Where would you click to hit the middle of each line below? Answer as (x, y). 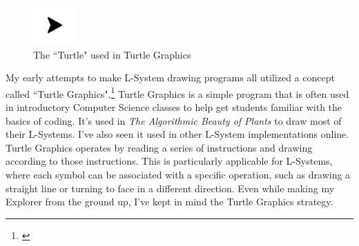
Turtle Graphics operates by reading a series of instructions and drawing (159, 147)
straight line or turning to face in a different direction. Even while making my (170, 188)
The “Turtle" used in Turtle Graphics (112, 54)
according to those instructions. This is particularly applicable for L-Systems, (169, 161)
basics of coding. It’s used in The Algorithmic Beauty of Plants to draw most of (174, 120)
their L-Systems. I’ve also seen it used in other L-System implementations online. (177, 134)
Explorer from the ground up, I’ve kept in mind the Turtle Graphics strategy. (169, 202)
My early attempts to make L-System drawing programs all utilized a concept (170, 78)
